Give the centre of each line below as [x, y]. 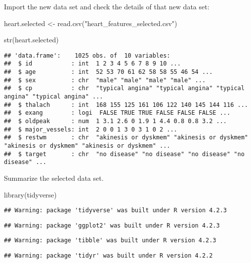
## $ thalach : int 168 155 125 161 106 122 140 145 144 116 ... [126, 105]
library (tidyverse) [30, 194]
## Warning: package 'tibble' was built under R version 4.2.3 [110, 241]
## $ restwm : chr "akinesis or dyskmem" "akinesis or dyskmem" [126, 138]
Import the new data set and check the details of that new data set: [107, 6]
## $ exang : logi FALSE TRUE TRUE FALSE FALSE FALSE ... [117, 113]
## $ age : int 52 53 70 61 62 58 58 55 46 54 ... [108, 72]
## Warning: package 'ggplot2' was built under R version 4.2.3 [112, 225]
